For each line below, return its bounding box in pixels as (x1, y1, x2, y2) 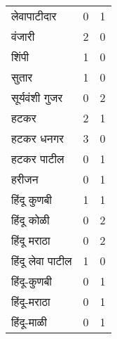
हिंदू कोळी (11, 212, 50, 228)
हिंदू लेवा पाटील (11, 252, 72, 269)
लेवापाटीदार (11, 8, 57, 24)
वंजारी (11, 28, 35, 44)
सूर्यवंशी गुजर (11, 89, 63, 105)
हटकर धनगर (11, 130, 64, 146)
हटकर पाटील (11, 151, 64, 167)
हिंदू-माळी (11, 314, 47, 330)
